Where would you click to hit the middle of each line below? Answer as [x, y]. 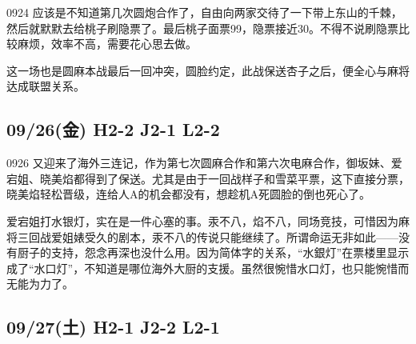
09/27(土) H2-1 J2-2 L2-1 [113, 327]
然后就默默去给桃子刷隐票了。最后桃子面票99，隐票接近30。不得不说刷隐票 [202, 28]
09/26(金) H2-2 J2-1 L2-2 [113, 129]
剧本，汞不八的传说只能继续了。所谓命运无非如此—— [258, 236]
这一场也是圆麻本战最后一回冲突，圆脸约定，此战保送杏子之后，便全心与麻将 [208, 70]
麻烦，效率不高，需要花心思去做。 [107, 44]
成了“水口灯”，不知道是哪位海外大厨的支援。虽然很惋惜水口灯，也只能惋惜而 [208, 268]
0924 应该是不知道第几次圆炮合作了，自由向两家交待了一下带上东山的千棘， [204, 12]
